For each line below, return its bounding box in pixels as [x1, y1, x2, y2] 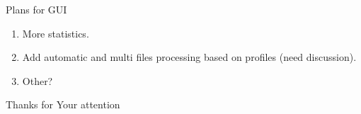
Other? [22, 73, 53, 88]
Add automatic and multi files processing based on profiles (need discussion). [22, 50, 357, 64]
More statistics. [22, 25, 89, 40]
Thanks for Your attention [6, 97, 120, 112]
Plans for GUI [6, 2, 67, 16]
